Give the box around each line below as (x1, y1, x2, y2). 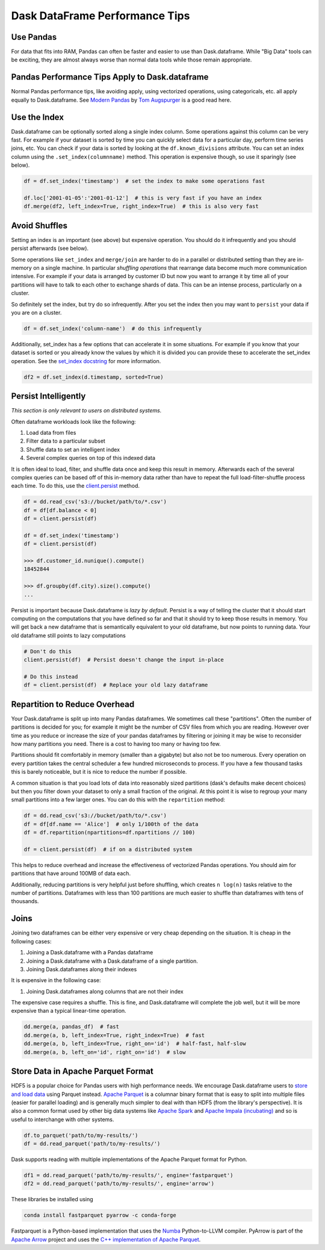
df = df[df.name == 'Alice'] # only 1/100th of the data (23, 821, 199, 827)
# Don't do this (23, 648, 72, 655)
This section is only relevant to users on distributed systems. (11, 407, 162, 414)
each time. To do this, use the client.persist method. (11, 482, 140, 490)
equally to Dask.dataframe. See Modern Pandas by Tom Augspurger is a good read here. (11, 96, 232, 104)
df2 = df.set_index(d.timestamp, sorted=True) (23, 373, 164, 381)
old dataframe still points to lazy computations (11, 632, 126, 639)
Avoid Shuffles (11, 220, 67, 231)
